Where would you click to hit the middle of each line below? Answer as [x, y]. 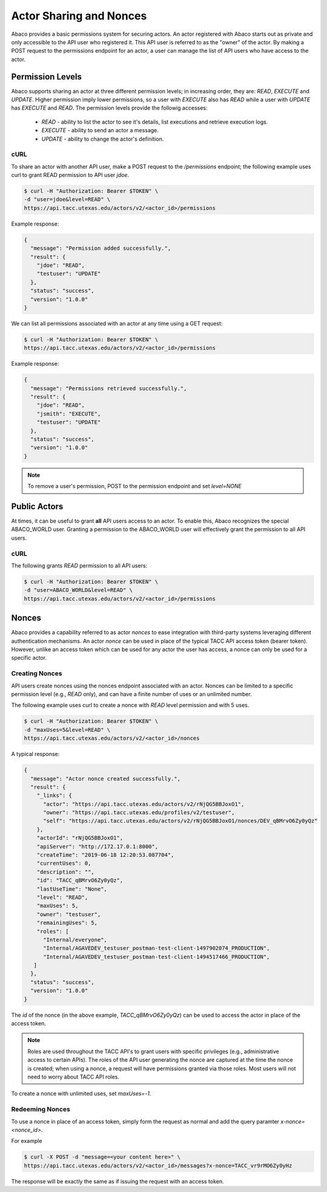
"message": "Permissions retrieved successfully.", [109, 388]
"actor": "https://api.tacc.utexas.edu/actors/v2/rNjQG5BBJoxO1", [144, 804]
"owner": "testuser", [69, 914]
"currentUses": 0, [64, 863]
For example [27, 1141]
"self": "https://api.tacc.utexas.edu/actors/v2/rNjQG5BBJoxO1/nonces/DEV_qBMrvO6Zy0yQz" [180, 821]
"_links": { [54, 795]
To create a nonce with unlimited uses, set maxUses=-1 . [81, 1094]
